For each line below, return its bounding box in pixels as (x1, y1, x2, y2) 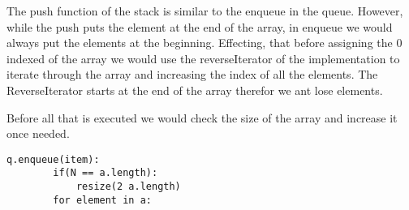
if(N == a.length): (53, 167, 158, 179)
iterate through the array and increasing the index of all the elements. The (6, 66, 378, 83)
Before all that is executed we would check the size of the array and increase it (6, 109, 398, 126)
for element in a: (53, 194, 152, 206)
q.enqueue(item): (6, 153, 100, 165)
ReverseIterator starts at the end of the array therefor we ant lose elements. (6, 81, 383, 98)
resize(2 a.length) (75, 181, 181, 193)
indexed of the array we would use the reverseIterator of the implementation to (6, 49, 400, 66)
